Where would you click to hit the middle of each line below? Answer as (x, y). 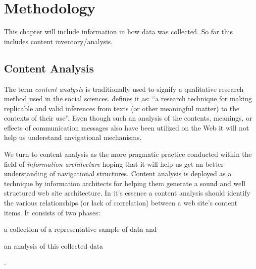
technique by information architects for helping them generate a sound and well (125, 183)
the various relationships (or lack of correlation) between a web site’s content (121, 203)
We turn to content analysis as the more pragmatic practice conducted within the (128, 154)
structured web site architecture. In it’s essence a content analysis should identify (127, 193)
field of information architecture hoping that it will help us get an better (114, 164)
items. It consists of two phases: (52, 212)
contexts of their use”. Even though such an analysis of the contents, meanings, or (128, 118)
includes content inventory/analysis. (58, 41)
